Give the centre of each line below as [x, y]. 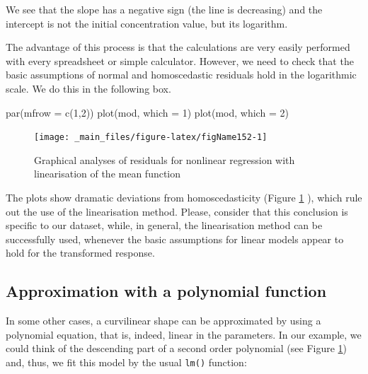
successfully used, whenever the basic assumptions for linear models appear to [175, 239]
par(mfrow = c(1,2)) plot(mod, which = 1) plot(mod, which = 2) [147, 112]
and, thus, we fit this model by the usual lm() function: [126, 362]
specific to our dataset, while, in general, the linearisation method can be [164, 225]
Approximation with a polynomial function [166, 291]
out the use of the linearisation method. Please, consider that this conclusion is [177, 211]
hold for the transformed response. [80, 253]
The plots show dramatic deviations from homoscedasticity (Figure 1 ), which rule [184, 197]
